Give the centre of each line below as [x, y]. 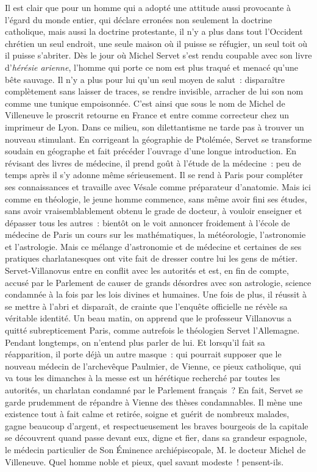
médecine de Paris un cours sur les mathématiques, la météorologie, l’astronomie [155, 234]
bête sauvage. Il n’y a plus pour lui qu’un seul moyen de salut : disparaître [145, 79]
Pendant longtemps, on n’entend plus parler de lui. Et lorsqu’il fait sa [135, 342]
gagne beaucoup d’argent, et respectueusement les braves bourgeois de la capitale [157, 425]
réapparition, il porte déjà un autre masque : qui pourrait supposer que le [143, 354]
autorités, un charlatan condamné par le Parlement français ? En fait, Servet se [154, 390]
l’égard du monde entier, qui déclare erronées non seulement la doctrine [139, 19]
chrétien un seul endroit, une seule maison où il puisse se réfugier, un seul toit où [156, 43]
